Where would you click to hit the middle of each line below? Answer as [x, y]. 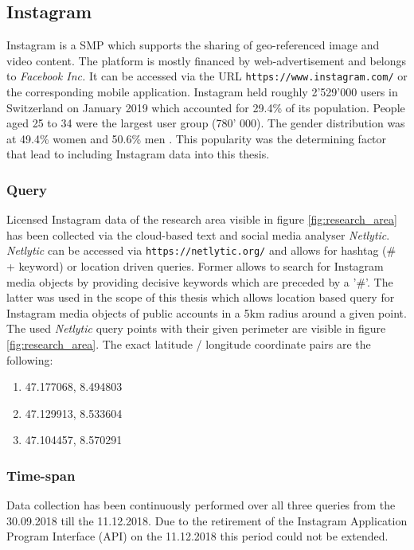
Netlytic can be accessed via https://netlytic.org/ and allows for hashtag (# [201, 250]
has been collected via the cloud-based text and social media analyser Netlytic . [198, 234]
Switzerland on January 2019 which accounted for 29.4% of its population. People [206, 107]
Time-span [41, 475]
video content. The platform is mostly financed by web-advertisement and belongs [207, 60]
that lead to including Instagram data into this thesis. [138, 154]
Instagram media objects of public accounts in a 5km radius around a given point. [207, 312]
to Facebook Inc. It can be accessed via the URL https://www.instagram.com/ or [207, 76]
